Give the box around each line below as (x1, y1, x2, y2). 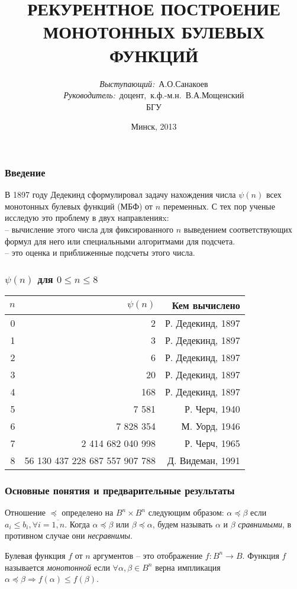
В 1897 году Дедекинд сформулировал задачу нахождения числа (5, 188, 236, 201)
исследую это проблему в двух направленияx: (5, 211, 169, 224)
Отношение (5, 506, 46, 519)
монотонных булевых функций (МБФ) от (5, 199, 153, 212)
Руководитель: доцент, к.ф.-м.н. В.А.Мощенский (63, 89, 244, 101)
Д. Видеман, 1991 (167, 453, 240, 467)
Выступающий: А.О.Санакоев (99, 77, 208, 89)
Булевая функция (5, 549, 66, 561)
